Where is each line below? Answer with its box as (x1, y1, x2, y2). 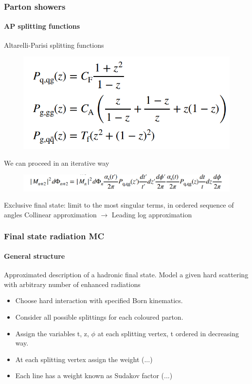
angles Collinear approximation (4, 209, 97, 219)
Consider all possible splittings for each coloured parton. (15, 311, 183, 322)
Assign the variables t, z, (15, 328, 89, 338)
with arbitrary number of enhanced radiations (4, 279, 141, 289)
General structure (4, 250, 65, 261)
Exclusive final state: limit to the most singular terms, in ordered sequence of (4, 200, 234, 210)
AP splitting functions (4, 21, 80, 31)
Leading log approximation (111, 209, 192, 219)
